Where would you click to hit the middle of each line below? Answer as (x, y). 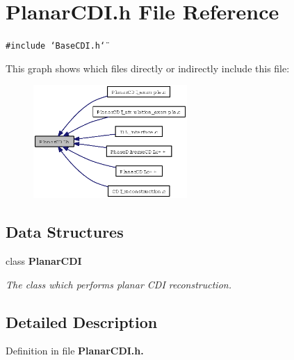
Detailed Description (82, 321)
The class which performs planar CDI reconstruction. (119, 284)
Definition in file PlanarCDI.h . (75, 351)
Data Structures (65, 232)
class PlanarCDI (44, 260)
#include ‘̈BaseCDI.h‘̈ (56, 46)
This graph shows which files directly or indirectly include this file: (148, 68)
